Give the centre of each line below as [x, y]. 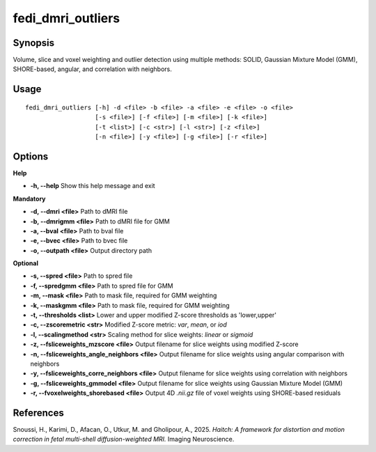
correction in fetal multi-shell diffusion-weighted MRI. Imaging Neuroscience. [124, 439]
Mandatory [29, 198]
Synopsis [34, 43]
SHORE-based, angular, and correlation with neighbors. [92, 69]
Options [31, 156]
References [38, 413]
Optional [25, 263]
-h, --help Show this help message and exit [93, 186]
